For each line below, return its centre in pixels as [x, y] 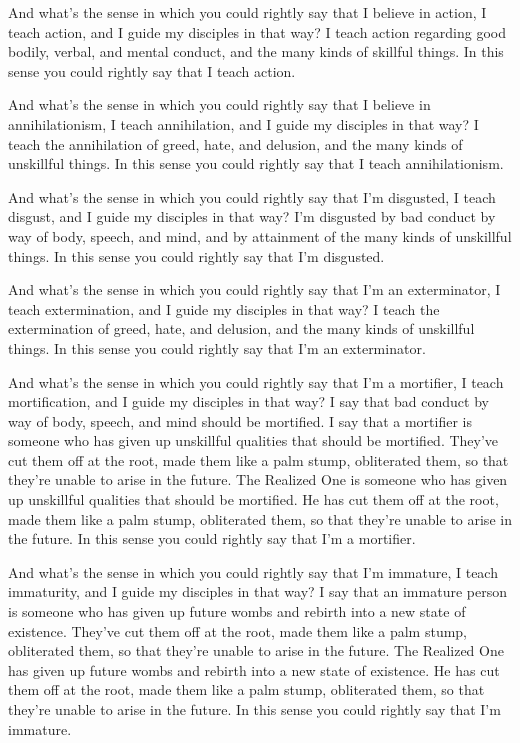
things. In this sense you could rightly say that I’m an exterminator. [217, 347]
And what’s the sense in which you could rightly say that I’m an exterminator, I [254, 289]
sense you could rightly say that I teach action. [152, 70]
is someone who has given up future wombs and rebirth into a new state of [237, 611]
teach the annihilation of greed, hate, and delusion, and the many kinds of [235, 143]
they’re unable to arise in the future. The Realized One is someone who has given [258, 479]
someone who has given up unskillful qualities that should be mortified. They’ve [253, 440]
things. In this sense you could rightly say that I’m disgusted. [196, 255]
